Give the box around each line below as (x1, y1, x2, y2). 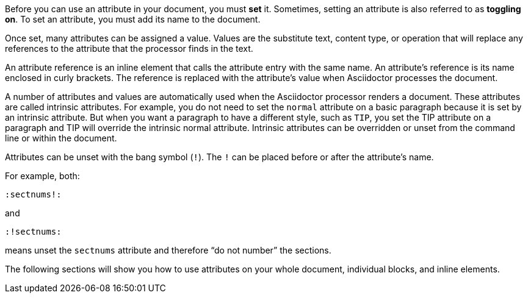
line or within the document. (5, 133, 117, 143)
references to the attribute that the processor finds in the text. (5, 43, 253, 54)
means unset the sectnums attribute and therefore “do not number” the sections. (5, 245, 331, 255)
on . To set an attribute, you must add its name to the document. (5, 14, 261, 24)
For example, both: (5, 171, 80, 181)
